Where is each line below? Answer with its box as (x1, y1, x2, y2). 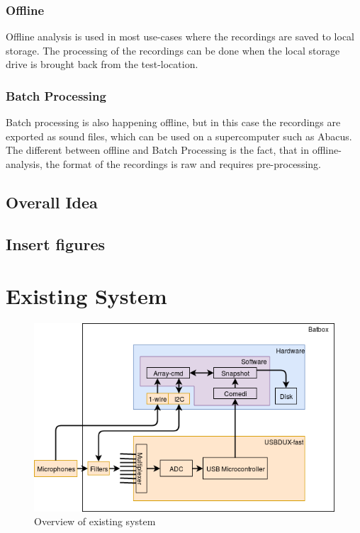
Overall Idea (6, 191, 98, 213)
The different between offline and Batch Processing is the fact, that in (6, 142, 310, 157)
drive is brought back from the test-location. (6, 57, 198, 72)
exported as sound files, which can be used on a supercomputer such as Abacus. (6, 128, 352, 143)
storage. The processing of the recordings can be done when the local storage (6, 43, 340, 57)
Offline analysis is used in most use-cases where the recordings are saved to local (6, 29, 354, 44)
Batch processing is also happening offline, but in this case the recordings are (6, 115, 341, 130)
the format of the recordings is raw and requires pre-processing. (45, 157, 321, 171)
